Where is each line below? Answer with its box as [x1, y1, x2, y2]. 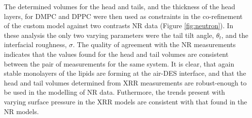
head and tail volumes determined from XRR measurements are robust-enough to [4, 77, 247, 87]
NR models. [4, 106, 39, 116]
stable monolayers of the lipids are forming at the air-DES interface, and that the [4, 68, 246, 78]
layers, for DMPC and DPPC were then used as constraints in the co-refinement [4, 11, 243, 21]
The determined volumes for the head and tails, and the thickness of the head [4, 1, 235, 11]
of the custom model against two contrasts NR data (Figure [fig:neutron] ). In [4, 20, 234, 31]
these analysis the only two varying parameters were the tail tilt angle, [4, 30, 214, 40]
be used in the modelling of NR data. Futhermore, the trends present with [4, 87, 225, 97]
